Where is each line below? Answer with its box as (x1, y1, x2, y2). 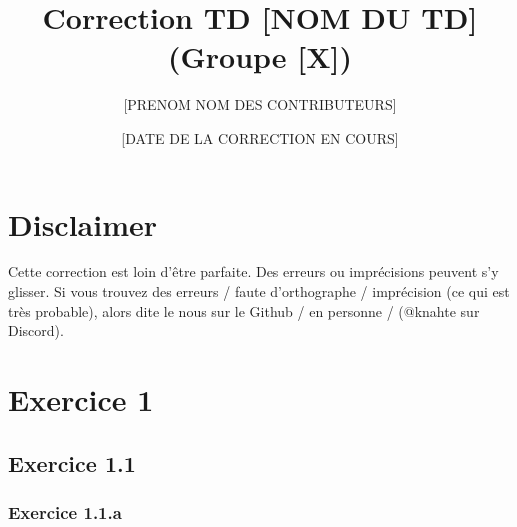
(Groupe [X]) (167, 36, 353, 77)
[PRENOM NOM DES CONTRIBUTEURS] (123, 94, 397, 115)
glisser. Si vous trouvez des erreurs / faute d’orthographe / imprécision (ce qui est (8, 281, 510, 302)
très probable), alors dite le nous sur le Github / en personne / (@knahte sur (8, 300, 480, 321)
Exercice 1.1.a (8, 499, 122, 524)
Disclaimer (8, 203, 158, 244)
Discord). (8, 320, 64, 341)
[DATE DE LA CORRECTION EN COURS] (121, 127, 399, 148)
